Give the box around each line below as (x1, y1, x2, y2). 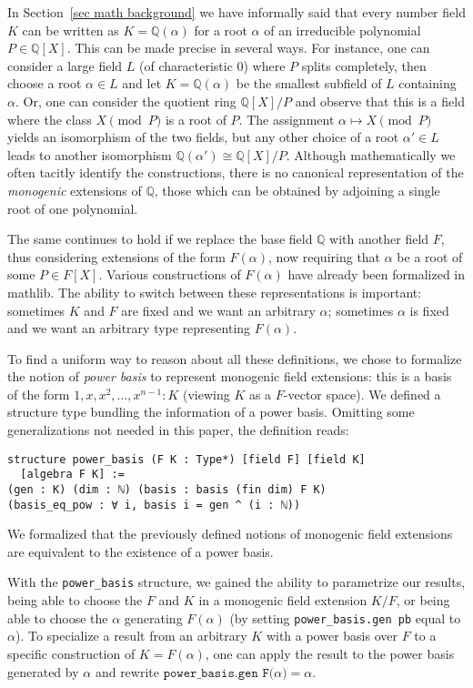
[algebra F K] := (20, 468, 125, 481)
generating (124, 608, 183, 627)
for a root (194, 20, 247, 39)
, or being (396, 591, 450, 610)
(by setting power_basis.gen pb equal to (229, 608, 461, 627)
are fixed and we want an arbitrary (121, 300, 316, 319)
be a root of (397, 247, 463, 266)
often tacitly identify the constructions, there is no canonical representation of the (7, 163, 464, 182)
